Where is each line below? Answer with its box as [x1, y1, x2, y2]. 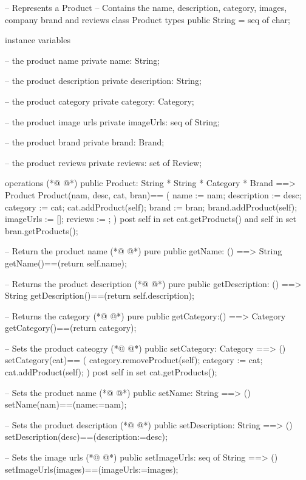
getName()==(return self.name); [5, 256, 127, 269]
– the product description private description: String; [5, 74, 202, 87]
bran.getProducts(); [5, 224, 78, 237]
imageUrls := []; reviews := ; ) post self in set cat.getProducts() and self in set [5, 212, 297, 225]
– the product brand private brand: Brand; [5, 136, 165, 148]
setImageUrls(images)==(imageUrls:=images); [5, 462, 178, 475]
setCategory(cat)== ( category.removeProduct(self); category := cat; [5, 353, 263, 366]
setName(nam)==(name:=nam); [5, 398, 127, 411]
